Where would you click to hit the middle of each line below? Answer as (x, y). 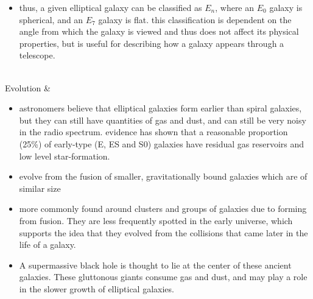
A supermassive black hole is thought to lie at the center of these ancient (155, 265)
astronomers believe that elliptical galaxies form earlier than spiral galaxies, (160, 108)
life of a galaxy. (47, 244)
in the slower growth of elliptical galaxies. (97, 288)
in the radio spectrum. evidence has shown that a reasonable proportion (153, 132)
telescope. (37, 55)
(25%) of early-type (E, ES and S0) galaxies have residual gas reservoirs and (162, 143)
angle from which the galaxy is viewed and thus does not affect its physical (159, 31)
